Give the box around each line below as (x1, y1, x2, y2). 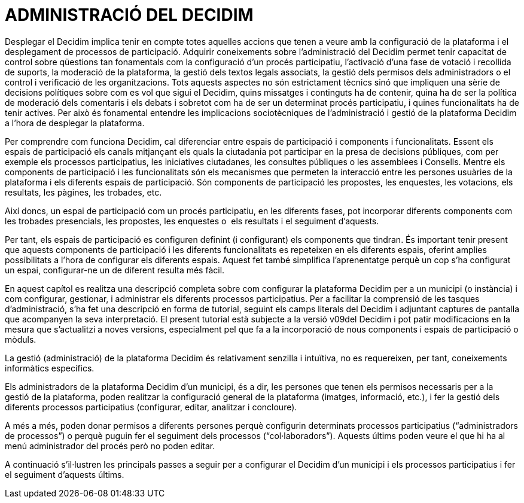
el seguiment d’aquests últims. (5, 469, 124, 480)
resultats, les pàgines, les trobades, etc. (5, 187, 162, 197)
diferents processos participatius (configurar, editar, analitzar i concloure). (5, 401, 297, 412)
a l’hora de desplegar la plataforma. (5, 117, 145, 128)
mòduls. (5, 334, 36, 345)
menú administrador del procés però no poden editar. (5, 440, 215, 451)
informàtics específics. (5, 362, 95, 373)
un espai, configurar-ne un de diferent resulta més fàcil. (5, 264, 225, 275)
